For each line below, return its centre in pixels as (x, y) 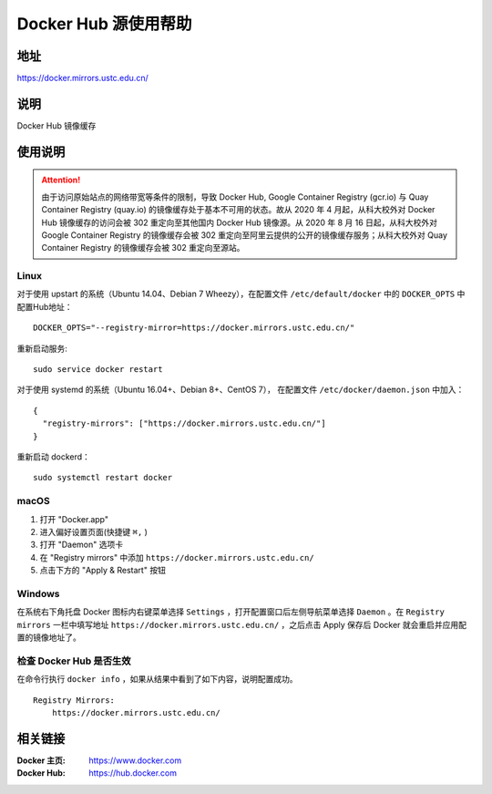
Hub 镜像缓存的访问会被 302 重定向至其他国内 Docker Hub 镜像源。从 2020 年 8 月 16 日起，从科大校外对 (239, 222)
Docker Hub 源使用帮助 (104, 24)
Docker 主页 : (41, 760)
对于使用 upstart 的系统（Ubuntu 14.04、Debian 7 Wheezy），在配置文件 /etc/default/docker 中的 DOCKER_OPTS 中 (241, 294)
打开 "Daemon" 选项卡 (81, 545)
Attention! (61, 180)
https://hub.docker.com (133, 773)
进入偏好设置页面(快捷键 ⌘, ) (93, 531)
